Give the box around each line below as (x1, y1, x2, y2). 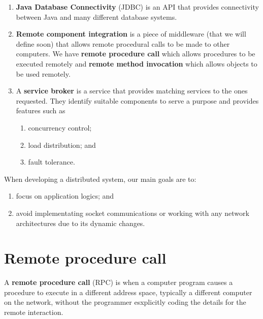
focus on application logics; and (16, 190, 114, 201)
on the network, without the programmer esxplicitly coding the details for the (4, 297, 246, 307)
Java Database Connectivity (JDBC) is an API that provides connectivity (16, 2, 259, 12)
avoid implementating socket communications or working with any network (16, 207, 249, 218)
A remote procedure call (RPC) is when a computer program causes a (4, 277, 233, 288)
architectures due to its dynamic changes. (16, 217, 145, 228)
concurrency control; (28, 122, 92, 133)
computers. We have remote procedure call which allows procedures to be (16, 48, 255, 59)
